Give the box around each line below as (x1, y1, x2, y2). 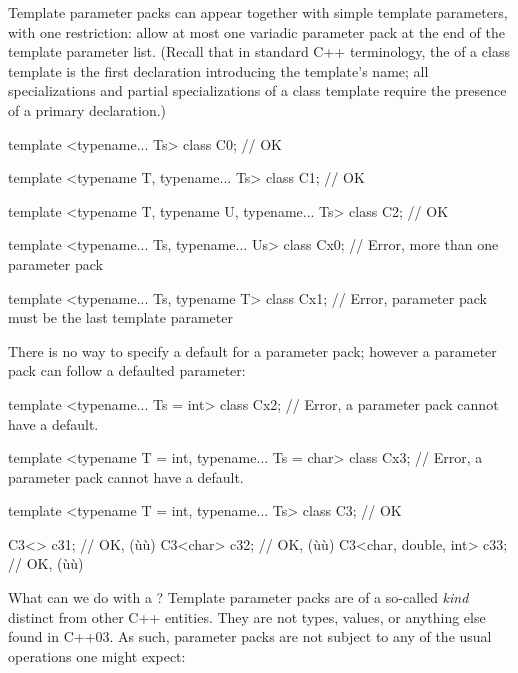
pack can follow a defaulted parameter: (8, 360, 246, 381)
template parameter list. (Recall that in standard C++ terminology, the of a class (8, 41, 510, 62)
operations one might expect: (8, 645, 186, 666)
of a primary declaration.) (8, 99, 167, 120)
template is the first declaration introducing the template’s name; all (8, 60, 429, 81)
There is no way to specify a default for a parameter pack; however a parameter (8, 340, 497, 361)
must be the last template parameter (8, 307, 233, 328)
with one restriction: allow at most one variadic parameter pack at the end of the (8, 21, 505, 42)
